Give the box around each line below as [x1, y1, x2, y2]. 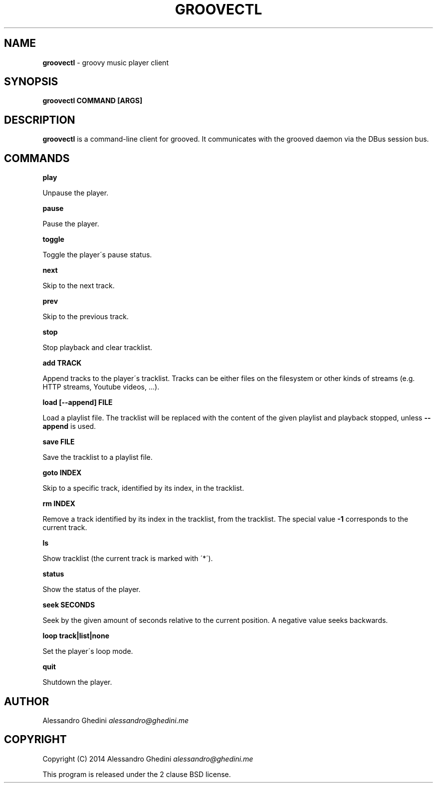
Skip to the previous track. [42, 312, 129, 321]
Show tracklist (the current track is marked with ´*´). [42, 554, 213, 563]
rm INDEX [42, 499, 75, 508]
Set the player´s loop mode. [42, 647, 133, 656]
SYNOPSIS [4, 75, 58, 88]
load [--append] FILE [42, 398, 113, 407]
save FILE [42, 437, 75, 446]
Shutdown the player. [42, 678, 112, 687]
